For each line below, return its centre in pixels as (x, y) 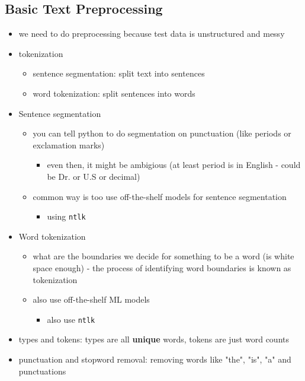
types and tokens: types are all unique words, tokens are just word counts (154, 339)
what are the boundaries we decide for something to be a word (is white (163, 256)
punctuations (42, 371)
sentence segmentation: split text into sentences (119, 73)
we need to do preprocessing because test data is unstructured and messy (152, 34)
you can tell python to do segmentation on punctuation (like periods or (162, 133)
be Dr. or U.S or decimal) (94, 176)
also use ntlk (71, 319)
